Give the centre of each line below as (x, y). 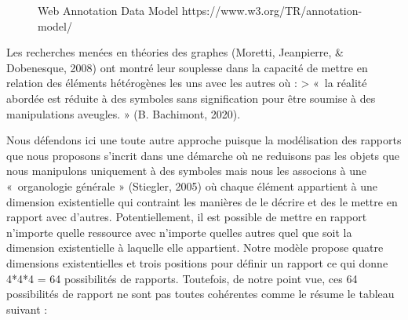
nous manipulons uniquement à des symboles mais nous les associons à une (186, 171)
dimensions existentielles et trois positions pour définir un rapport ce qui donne (197, 262)
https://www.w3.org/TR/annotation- (272, 10)
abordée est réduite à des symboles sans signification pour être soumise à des (191, 98)
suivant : (27, 309)
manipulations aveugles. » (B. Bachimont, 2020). (124, 113)
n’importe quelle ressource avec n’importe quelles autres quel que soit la (179, 232)
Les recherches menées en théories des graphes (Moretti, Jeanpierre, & (175, 52)
